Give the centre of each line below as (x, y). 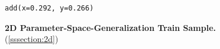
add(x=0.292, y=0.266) (49, 8)
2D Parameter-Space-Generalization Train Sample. (110, 27)
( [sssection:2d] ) (32, 39)
